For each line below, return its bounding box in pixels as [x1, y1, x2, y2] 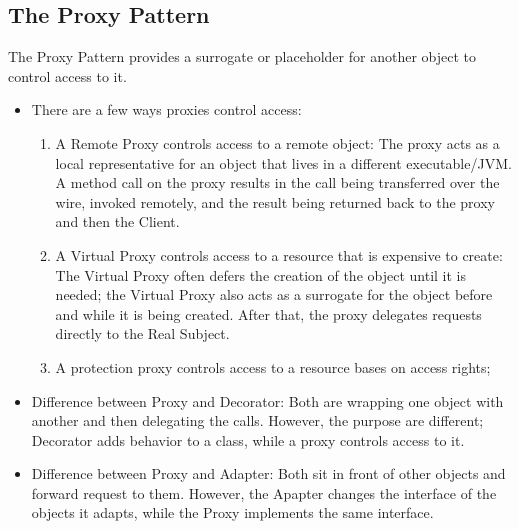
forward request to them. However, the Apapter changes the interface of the [31, 482, 497, 503]
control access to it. [8, 65, 127, 86]
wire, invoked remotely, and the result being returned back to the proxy [55, 191, 495, 212]
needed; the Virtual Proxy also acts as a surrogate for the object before [55, 284, 493, 305]
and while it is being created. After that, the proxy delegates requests [55, 303, 482, 324]
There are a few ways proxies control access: [31, 99, 302, 120]
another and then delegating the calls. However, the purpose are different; [31, 410, 484, 431]
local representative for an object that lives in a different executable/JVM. [55, 152, 512, 173]
